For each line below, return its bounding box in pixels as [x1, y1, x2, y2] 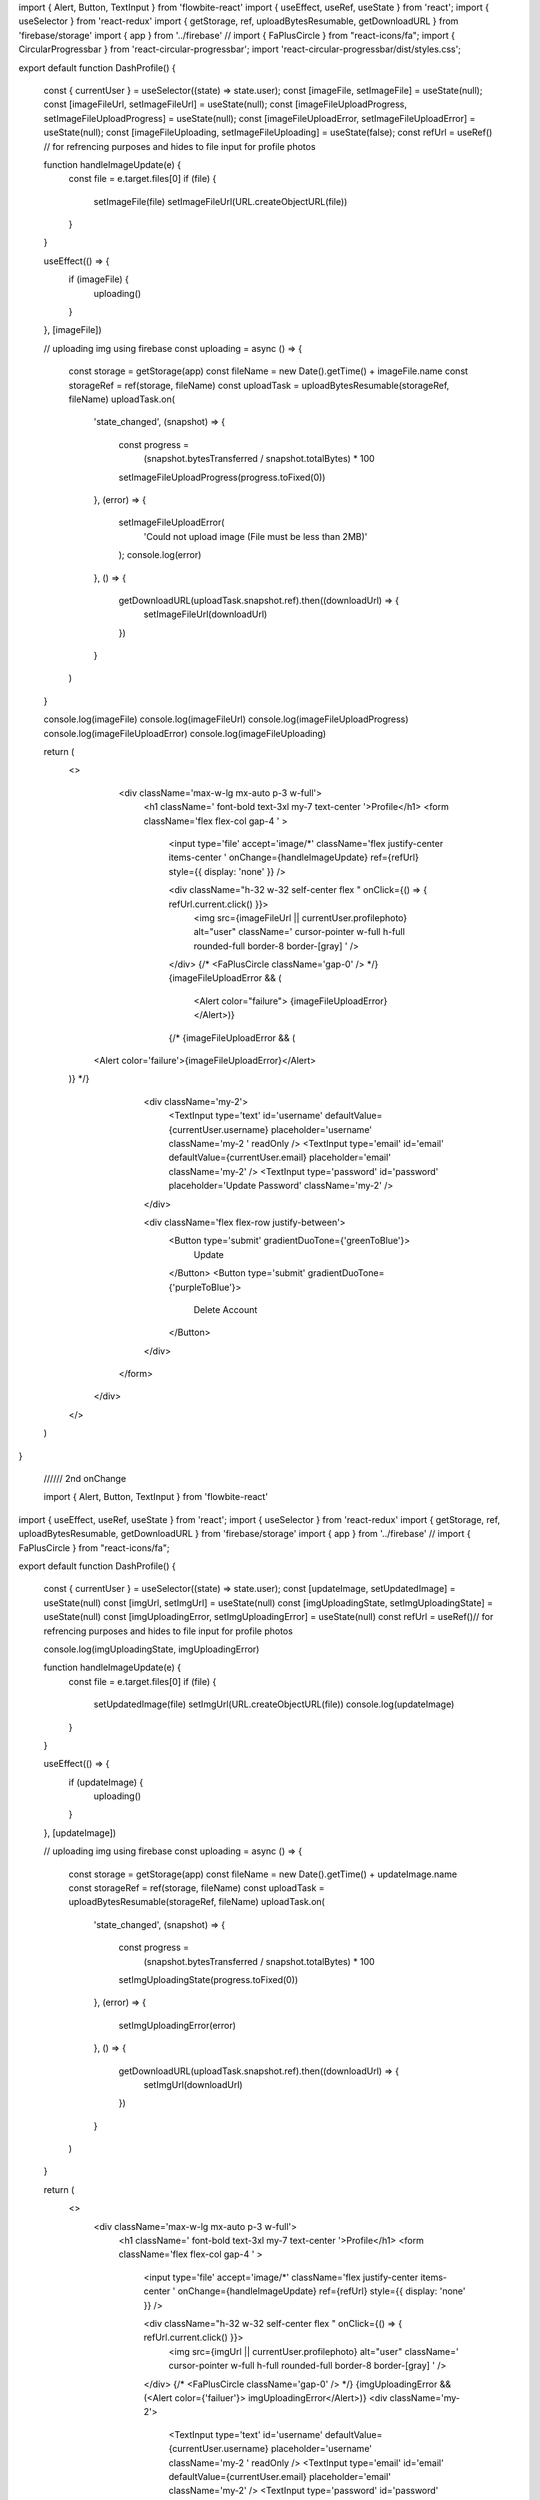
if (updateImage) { [68, 1776, 144, 1788]
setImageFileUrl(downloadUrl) [143, 608, 268, 620]
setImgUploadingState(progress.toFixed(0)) [118, 1973, 299, 1985]
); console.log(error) [118, 549, 202, 561]
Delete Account [193, 1303, 258, 1315]
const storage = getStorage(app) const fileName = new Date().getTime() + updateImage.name [68, 1868, 458, 1880]
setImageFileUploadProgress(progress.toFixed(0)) [118, 471, 326, 483]
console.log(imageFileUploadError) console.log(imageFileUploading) [43, 727, 327, 739]
